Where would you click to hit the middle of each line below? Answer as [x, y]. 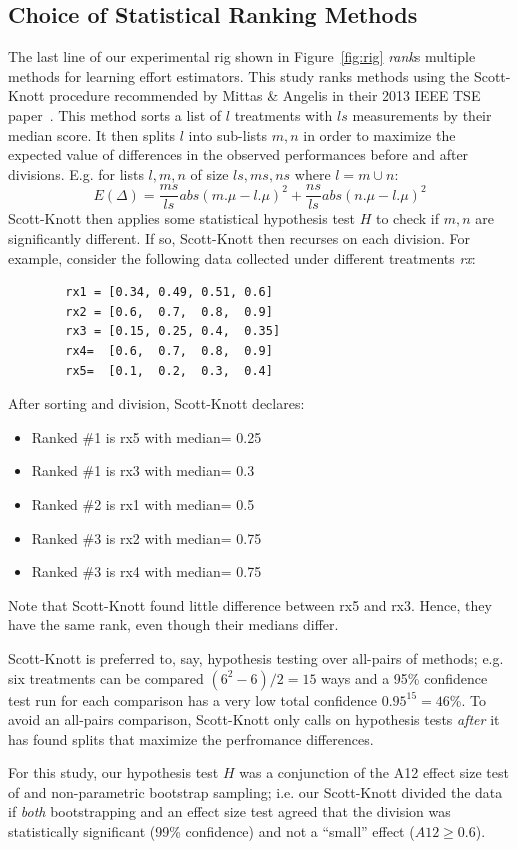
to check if [407, 218]
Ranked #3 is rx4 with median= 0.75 [146, 571]
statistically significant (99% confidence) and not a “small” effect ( [211, 831]
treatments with [283, 114]
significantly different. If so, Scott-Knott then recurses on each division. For [239, 238]
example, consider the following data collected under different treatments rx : [242, 257]
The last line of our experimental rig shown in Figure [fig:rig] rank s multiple [242, 56]
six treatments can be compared [106, 677]
